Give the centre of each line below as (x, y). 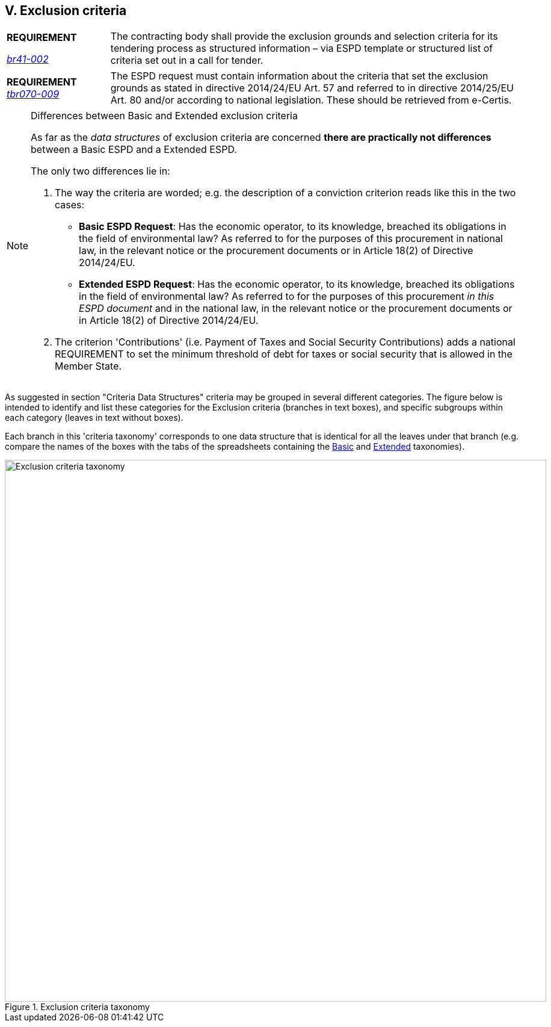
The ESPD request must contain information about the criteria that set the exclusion (299, 76)
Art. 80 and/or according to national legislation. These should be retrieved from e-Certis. (311, 100)
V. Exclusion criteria (66, 11)
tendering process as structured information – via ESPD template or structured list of (302, 48)
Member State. (88, 366)
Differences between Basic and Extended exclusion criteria (164, 116)
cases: (70, 205)
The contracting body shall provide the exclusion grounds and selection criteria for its (304, 36)
